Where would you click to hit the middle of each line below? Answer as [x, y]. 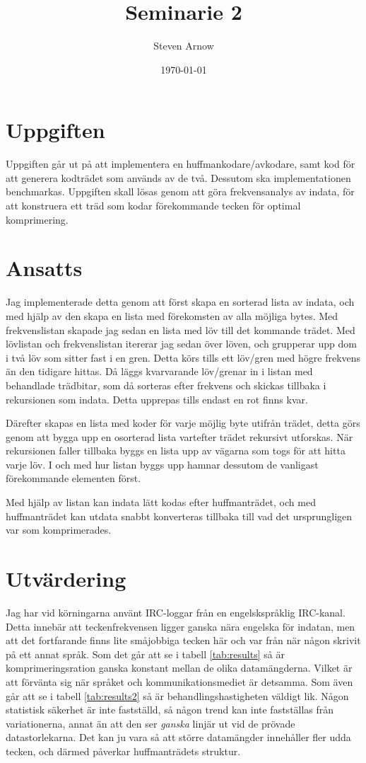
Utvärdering [66, 579]
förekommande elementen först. [73, 478]
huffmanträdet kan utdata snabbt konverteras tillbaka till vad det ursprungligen [179, 516]
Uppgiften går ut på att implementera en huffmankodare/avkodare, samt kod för [181, 164]
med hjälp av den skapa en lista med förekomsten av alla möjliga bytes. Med [172, 315]
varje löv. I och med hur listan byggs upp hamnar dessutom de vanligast [162, 464]
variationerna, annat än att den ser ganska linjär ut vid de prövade [150, 723]
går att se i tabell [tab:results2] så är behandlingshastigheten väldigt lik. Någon [177, 695]
